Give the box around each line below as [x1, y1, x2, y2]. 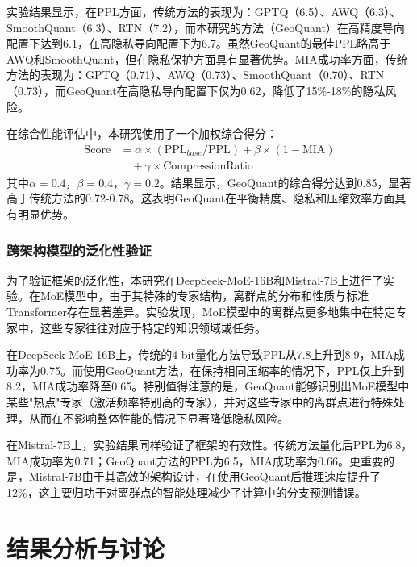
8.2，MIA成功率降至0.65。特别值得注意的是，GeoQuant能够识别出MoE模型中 [6, 377, 410, 394]
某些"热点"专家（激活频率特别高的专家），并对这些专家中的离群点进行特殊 [6, 393, 394, 410]
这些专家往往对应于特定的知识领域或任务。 [40, 319, 266, 336]
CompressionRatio [163, 160, 253, 172]
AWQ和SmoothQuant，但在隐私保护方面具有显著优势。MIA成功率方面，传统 [6, 50, 408, 67]
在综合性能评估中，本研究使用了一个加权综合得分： [6, 125, 277, 142]
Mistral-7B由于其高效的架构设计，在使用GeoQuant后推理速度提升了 [28, 468, 382, 485]
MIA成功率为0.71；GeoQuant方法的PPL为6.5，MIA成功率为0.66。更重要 [6, 452, 383, 469]
